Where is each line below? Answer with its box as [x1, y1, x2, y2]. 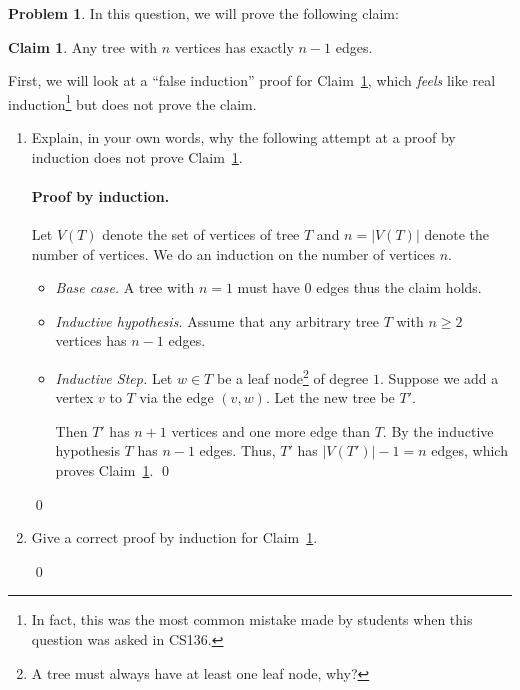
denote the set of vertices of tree [102, 224, 300, 245]
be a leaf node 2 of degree [216, 364, 369, 388]
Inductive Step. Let [55, 367, 173, 388]
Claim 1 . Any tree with [8, 36, 157, 57]
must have [237, 277, 300, 298]
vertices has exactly [174, 36, 294, 57]
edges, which [431, 440, 508, 461]
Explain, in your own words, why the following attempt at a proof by [31, 127, 456, 148]
